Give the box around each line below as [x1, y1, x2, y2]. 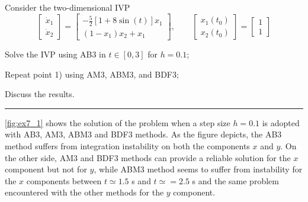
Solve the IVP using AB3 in [5, 48, 106, 60]
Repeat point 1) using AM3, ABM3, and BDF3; [5, 68, 179, 80]
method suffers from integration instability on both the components [5, 139, 250, 152]
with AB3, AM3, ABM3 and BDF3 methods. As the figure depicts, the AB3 [5, 128, 282, 140]
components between [26, 174, 102, 187]
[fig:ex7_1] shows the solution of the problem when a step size [5, 116, 230, 129]
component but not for [5, 163, 87, 175]
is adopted [262, 116, 300, 129]
